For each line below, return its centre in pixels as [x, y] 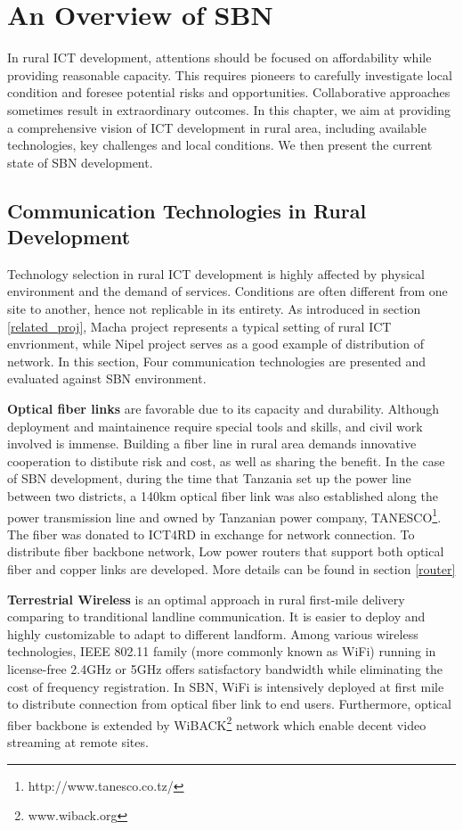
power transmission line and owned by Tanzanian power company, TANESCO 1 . [224, 515]
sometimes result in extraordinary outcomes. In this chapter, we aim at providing [229, 109]
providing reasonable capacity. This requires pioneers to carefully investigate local [230, 74]
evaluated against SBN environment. [107, 378]
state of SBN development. [80, 162]
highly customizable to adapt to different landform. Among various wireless [213, 633]
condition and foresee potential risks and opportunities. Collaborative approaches [229, 92]
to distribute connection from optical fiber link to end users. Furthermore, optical [229, 704]
